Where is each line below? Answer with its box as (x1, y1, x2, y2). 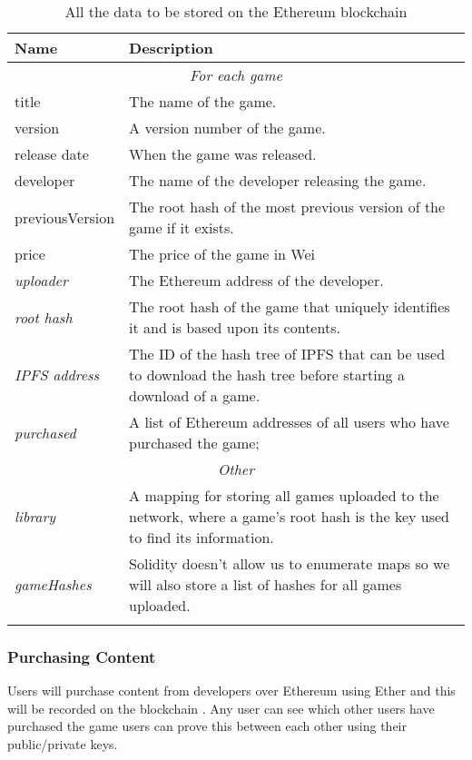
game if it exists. (129, 217, 234, 238)
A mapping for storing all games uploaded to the (129, 485, 439, 506)
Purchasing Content (7, 645, 156, 667)
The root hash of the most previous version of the (129, 196, 446, 217)
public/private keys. (7, 735, 118, 753)
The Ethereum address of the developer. (129, 270, 384, 291)
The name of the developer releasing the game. (129, 170, 427, 191)
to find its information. (129, 527, 274, 548)
